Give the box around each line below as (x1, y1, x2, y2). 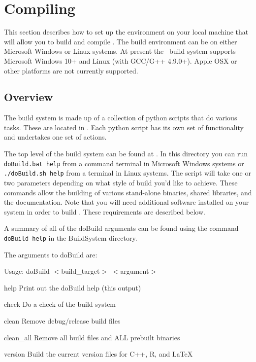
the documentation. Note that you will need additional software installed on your (4, 197, 249, 207)
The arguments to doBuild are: (4, 249, 97, 259)
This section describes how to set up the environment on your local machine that (4, 27, 249, 37)
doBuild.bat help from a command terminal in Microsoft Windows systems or (4, 158, 244, 168)
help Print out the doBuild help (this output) (4, 282, 141, 292)
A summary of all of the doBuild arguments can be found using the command (4, 223, 239, 233)
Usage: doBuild (4, 266, 50, 276)
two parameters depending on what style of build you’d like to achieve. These (4, 177, 238, 187)
